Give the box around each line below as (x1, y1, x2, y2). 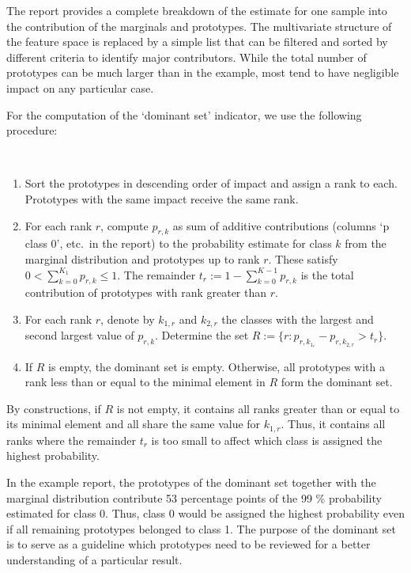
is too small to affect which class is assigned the (151, 431, 383, 448)
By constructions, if (6, 400, 101, 416)
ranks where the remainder (6, 431, 136, 448)
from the (345, 235, 386, 252)
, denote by (100, 310, 155, 327)
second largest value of (25, 327, 134, 343)
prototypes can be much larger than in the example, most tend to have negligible (6, 64, 399, 81)
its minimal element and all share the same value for (6, 416, 261, 432)
